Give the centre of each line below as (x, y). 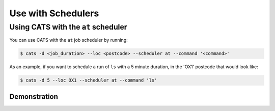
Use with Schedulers (54, 13)
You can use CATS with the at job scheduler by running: (69, 40)
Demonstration (34, 96)
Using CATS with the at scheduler (68, 27)
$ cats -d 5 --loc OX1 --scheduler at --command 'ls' (89, 80)
